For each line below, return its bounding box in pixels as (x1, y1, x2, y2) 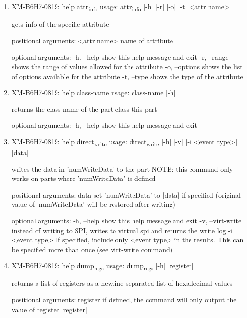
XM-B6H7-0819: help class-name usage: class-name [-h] (11, 87, 176, 98)
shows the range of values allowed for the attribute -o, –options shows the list (11, 61, 243, 71)
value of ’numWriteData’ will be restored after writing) (11, 199, 175, 209)
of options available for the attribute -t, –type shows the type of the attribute (11, 71, 243, 81)
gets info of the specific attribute (11, 19, 109, 29)
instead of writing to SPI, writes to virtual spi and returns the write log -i (11, 225, 232, 235)
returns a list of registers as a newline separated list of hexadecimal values (11, 278, 233, 288)
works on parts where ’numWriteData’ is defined (11, 173, 156, 183)
